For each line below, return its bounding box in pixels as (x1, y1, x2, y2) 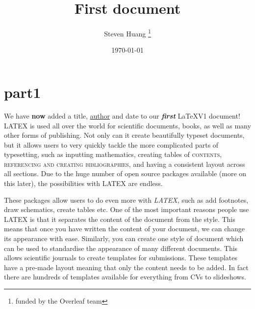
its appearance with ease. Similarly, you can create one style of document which (4, 233, 244, 244)
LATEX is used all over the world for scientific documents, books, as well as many (4, 120, 251, 130)
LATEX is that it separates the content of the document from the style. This (4, 214, 235, 224)
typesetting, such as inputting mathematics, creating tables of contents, (4, 149, 222, 159)
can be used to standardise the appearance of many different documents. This (4, 243, 238, 253)
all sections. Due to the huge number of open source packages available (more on (4, 168, 247, 179)
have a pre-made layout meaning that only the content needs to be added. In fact (4, 262, 249, 272)
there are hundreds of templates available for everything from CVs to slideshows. (4, 272, 246, 282)
